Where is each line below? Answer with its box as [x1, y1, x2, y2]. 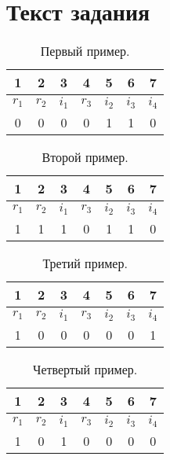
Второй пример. [42, 148, 128, 167]
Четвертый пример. [33, 359, 138, 378]
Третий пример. [42, 254, 128, 272]
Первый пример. [40, 42, 130, 61]
